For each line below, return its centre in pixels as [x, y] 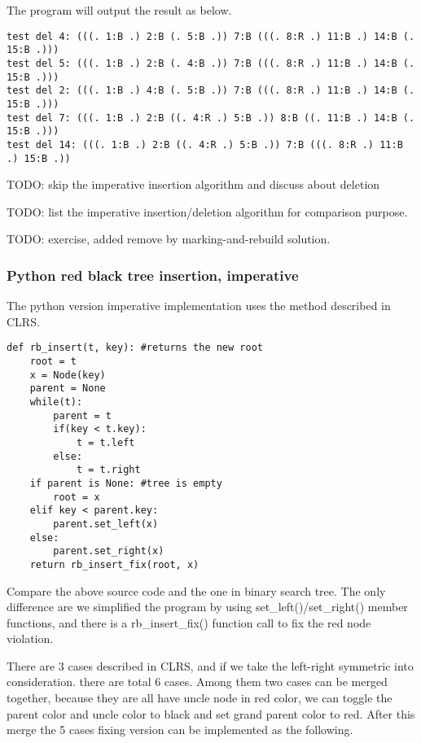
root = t [53, 361]
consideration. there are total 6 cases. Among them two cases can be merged [197, 682]
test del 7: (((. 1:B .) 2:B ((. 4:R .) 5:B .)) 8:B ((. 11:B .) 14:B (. [211, 118]
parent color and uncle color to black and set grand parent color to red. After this [211, 713]
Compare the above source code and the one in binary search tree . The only [196, 590]
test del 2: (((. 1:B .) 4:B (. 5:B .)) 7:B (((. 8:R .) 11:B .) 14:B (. [211, 91]
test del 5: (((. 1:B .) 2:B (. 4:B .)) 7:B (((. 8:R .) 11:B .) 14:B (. [211, 63]
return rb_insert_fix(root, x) [114, 564]
